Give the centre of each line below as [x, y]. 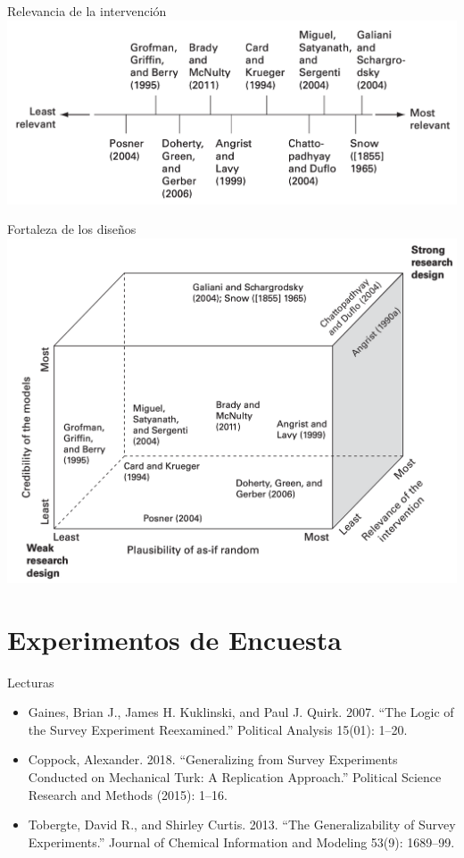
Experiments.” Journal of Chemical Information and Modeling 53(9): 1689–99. [241, 841]
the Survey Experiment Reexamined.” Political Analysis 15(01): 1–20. [218, 729]
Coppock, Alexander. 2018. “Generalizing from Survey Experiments [213, 759]
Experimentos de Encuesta [174, 639]
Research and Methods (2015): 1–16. [128, 794]
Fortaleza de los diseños [72, 229]
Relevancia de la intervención [87, 11]
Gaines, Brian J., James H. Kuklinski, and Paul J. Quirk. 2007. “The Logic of [241, 712]
